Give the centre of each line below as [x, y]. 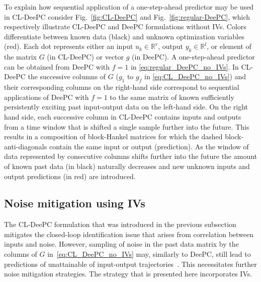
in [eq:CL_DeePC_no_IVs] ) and [195, 76]
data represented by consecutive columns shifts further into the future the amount [131, 156]
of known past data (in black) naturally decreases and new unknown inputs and [127, 166]
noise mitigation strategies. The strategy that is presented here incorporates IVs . [128, 274]
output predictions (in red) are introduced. [70, 176]
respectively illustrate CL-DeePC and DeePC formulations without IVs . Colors [125, 26]
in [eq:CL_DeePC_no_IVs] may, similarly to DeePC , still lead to [149, 254]
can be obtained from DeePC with [57, 66]
